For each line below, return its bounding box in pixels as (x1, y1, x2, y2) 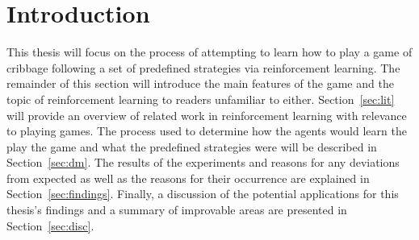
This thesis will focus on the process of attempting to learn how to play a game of (6, 43, 413, 60)
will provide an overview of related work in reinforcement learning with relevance (6, 106, 407, 123)
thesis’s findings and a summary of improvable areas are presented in (6, 201, 347, 218)
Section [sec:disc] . (6, 217, 94, 234)
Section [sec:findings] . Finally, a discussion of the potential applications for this (6, 185, 399, 202)
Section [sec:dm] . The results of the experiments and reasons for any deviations (6, 154, 400, 171)
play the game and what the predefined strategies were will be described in (6, 138, 377, 155)
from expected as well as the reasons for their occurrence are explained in (6, 169, 370, 186)
